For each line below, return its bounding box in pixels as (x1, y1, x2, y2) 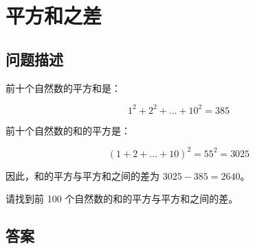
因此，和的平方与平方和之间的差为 (5, 168, 159, 182)
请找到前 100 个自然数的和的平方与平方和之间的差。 (5, 191, 239, 206)
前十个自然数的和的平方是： (5, 123, 131, 137)
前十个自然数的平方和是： (5, 80, 121, 95)
